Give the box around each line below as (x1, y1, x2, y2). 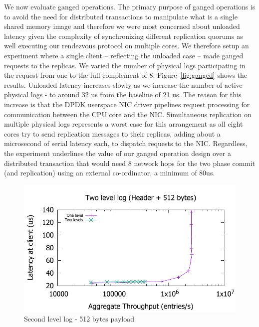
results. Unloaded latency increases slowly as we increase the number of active (4, 79, 243, 90)
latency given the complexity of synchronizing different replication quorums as (4, 30, 243, 41)
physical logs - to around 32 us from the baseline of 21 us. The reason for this (4, 89, 242, 100)
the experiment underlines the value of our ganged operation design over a (4, 148, 231, 158)
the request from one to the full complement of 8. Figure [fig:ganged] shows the (4, 70, 248, 80)
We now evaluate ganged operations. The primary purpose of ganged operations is (4, 1, 256, 11)
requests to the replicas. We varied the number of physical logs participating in (4, 60, 246, 70)
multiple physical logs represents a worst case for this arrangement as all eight (4, 119, 243, 129)
